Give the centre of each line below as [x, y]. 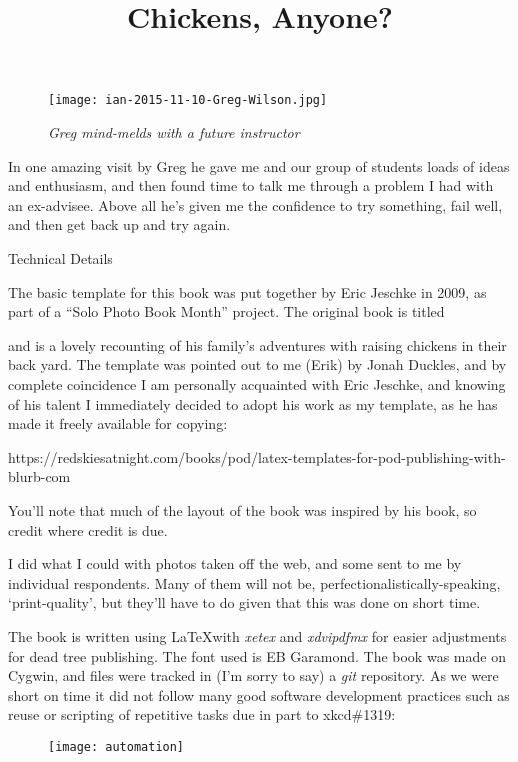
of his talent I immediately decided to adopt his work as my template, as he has [253, 403]
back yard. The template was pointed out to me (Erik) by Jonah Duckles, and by [257, 364]
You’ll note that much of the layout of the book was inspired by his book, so [242, 509]
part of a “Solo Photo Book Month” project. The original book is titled [226, 311]
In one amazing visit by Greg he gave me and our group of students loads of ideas [259, 165]
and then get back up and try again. [119, 224]
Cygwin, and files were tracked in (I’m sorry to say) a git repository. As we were [253, 675]
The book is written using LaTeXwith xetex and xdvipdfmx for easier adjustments [257, 635]
